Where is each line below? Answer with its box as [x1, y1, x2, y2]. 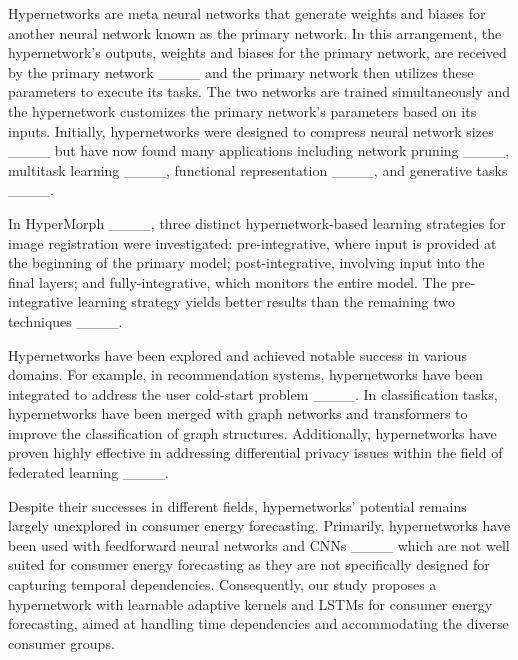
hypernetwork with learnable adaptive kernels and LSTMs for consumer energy [8, 593, 493, 614]
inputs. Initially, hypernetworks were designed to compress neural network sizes [8, 120, 494, 141]
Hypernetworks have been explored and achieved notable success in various [8, 344, 468, 365]
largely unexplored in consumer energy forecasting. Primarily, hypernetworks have [8, 515, 511, 536]
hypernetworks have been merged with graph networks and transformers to [8, 403, 468, 424]
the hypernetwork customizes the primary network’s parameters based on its [8, 100, 477, 121]
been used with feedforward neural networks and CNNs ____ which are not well [8, 534, 510, 555]
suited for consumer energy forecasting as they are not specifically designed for [8, 554, 490, 575]
